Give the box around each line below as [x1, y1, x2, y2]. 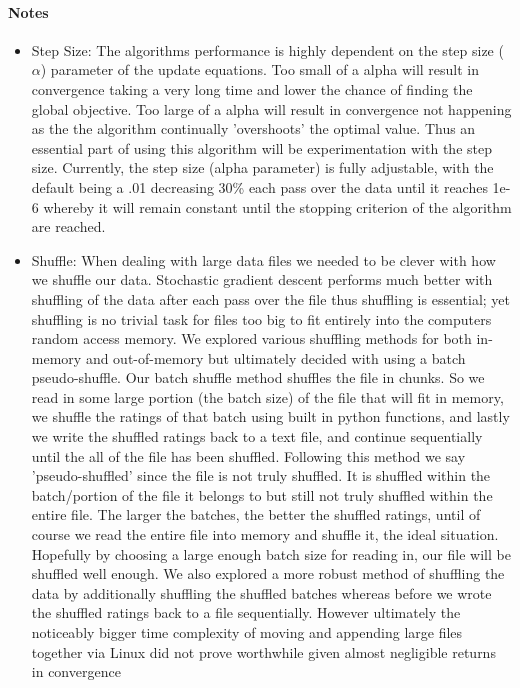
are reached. [31, 216, 106, 237]
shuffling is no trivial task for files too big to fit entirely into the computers [31, 308, 492, 329]
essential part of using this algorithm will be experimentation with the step [31, 137, 492, 158]
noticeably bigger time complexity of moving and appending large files [31, 622, 463, 643]
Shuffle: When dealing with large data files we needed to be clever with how [31, 249, 496, 270]
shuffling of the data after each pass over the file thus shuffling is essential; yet [31, 288, 510, 309]
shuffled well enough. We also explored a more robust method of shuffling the [31, 563, 505, 584]
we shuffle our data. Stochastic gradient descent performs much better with [31, 269, 493, 290]
